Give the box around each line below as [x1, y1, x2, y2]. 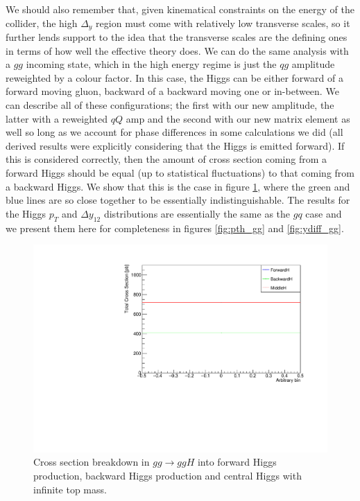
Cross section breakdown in [33, 455, 150, 469]
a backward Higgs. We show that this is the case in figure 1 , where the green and [6, 179, 350, 193]
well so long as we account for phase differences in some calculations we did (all [6, 125, 343, 139]
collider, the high [6, 15, 78, 30]
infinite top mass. [33, 482, 107, 496]
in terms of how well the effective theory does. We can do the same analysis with [6, 43, 349, 58]
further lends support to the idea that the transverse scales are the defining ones [6, 30, 348, 44]
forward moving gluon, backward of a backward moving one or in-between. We [6, 84, 339, 98]
